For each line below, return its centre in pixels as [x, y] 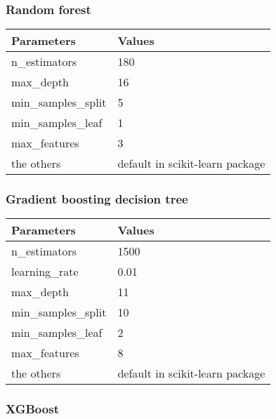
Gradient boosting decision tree [97, 199]
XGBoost [32, 409]
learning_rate [45, 272]
